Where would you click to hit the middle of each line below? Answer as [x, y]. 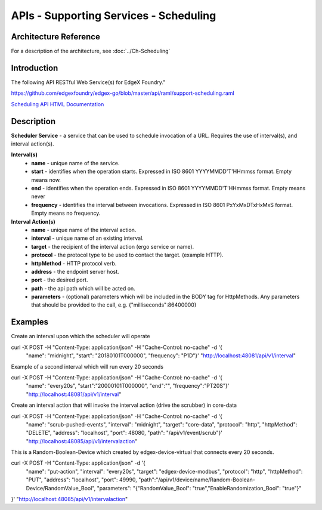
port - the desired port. [60, 280]
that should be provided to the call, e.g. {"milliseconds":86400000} [114, 305]
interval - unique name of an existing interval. [88, 238]
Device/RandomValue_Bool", [61, 488]
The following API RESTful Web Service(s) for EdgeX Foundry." [88, 82]
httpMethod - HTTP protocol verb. [74, 263]
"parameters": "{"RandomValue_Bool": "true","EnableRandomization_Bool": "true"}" [199, 488]
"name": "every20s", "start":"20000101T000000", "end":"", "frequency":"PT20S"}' [128, 386]
